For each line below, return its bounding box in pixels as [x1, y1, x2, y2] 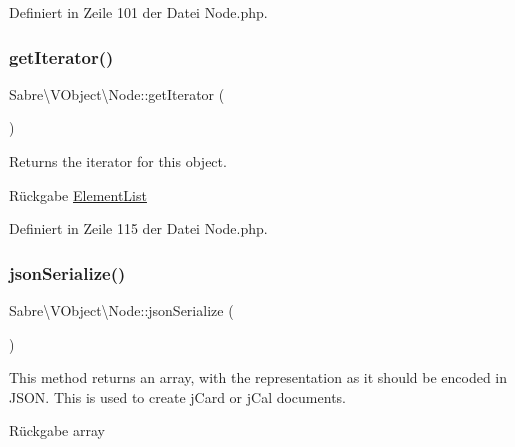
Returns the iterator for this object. [9, 151, 227, 171]
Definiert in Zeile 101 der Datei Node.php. [9, 2, 268, 22]
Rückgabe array [9, 420, 105, 441]
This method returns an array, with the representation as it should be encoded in [9, 367, 508, 388]
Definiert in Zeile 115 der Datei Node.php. [9, 218, 268, 239]
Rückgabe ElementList [9, 184, 147, 205]
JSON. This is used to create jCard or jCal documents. [9, 386, 346, 407]
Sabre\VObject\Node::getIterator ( [9, 83, 225, 104]
